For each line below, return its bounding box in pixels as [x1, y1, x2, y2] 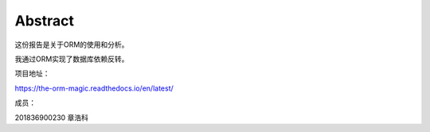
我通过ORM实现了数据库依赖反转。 [14, 54, 129, 64]
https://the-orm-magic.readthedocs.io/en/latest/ [14, 83, 174, 93]
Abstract [14, 12, 75, 29]
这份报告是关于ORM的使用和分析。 [14, 40, 129, 49]
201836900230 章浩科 [14, 112, 89, 122]
